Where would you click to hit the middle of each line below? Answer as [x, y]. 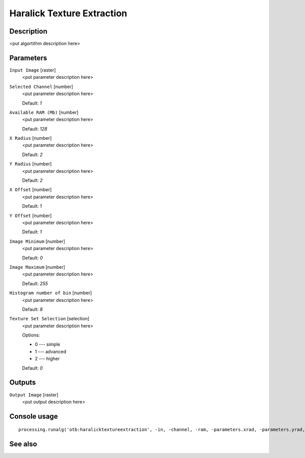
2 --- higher [47, 359]
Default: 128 [35, 129]
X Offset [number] [30, 190]
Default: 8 [33, 309]
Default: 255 [35, 283]
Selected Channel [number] [41, 86]
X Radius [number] [30, 138]
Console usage [34, 416]
